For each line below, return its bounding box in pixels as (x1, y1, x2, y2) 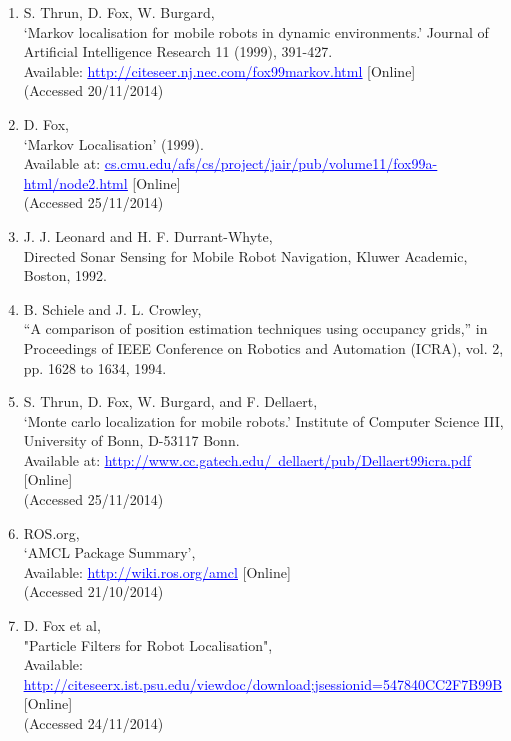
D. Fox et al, (23, 615, 101, 636)
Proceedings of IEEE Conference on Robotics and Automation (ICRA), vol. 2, (23, 337, 504, 358)
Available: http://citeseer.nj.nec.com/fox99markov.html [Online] (23, 60, 416, 81)
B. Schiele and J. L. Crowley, (23, 298, 202, 319)
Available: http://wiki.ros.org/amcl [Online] (23, 561, 291, 582)
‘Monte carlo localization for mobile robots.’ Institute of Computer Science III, (23, 410, 504, 431)
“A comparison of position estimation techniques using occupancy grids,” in (23, 318, 488, 339)
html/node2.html (23, 172, 128, 193)
